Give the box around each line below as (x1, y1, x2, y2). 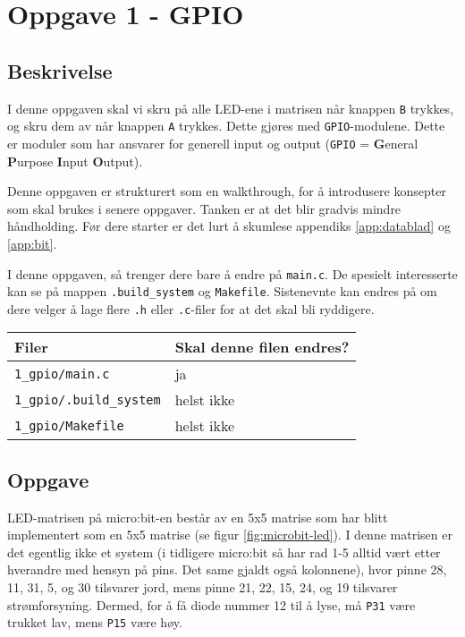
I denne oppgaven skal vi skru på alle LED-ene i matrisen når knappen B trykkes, (7, 98, 454, 117)
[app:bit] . (7, 234, 57, 252)
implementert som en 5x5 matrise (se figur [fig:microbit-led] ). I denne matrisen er (7, 525, 452, 544)
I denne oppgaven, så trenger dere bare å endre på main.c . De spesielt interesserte (7, 264, 458, 283)
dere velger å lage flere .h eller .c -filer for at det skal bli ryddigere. (7, 299, 375, 318)
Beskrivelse (7, 56, 113, 84)
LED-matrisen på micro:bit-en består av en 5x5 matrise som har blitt (7, 507, 388, 526)
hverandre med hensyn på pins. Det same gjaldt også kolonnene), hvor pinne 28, (7, 560, 447, 579)
